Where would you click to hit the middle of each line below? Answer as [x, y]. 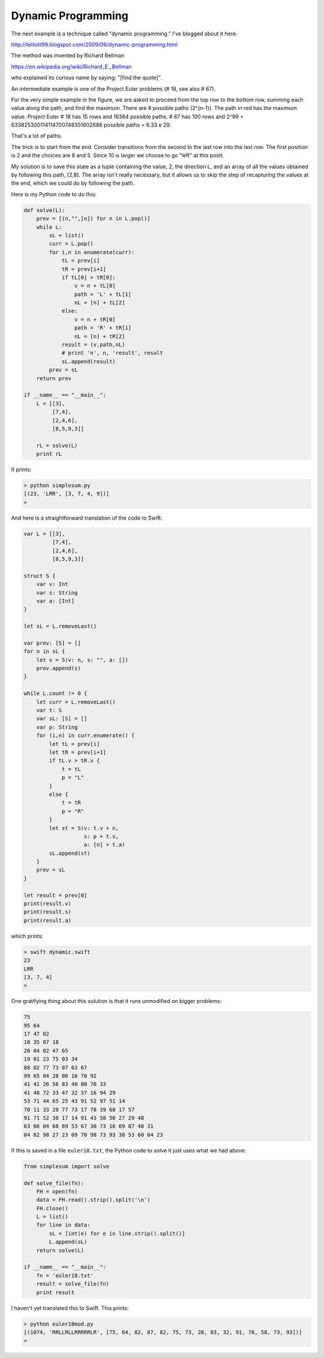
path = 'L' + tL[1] [103, 294]
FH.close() [52, 1208]
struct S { [40, 576]
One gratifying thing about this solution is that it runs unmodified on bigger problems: [116, 1001]
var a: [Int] [55, 601]
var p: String [57, 727]
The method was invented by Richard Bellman [68, 56]
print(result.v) [48, 904]
